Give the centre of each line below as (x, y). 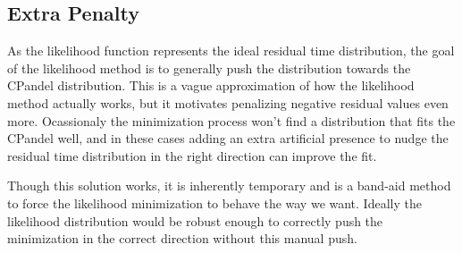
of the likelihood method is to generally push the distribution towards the (209, 67)
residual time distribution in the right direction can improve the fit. (192, 155)
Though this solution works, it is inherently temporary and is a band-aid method (229, 186)
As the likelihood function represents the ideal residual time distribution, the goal (231, 51)
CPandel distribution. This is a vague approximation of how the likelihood (211, 85)
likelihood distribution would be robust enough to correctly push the (195, 220)
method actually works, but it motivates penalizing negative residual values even (228, 102)
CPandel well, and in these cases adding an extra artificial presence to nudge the (228, 138)
